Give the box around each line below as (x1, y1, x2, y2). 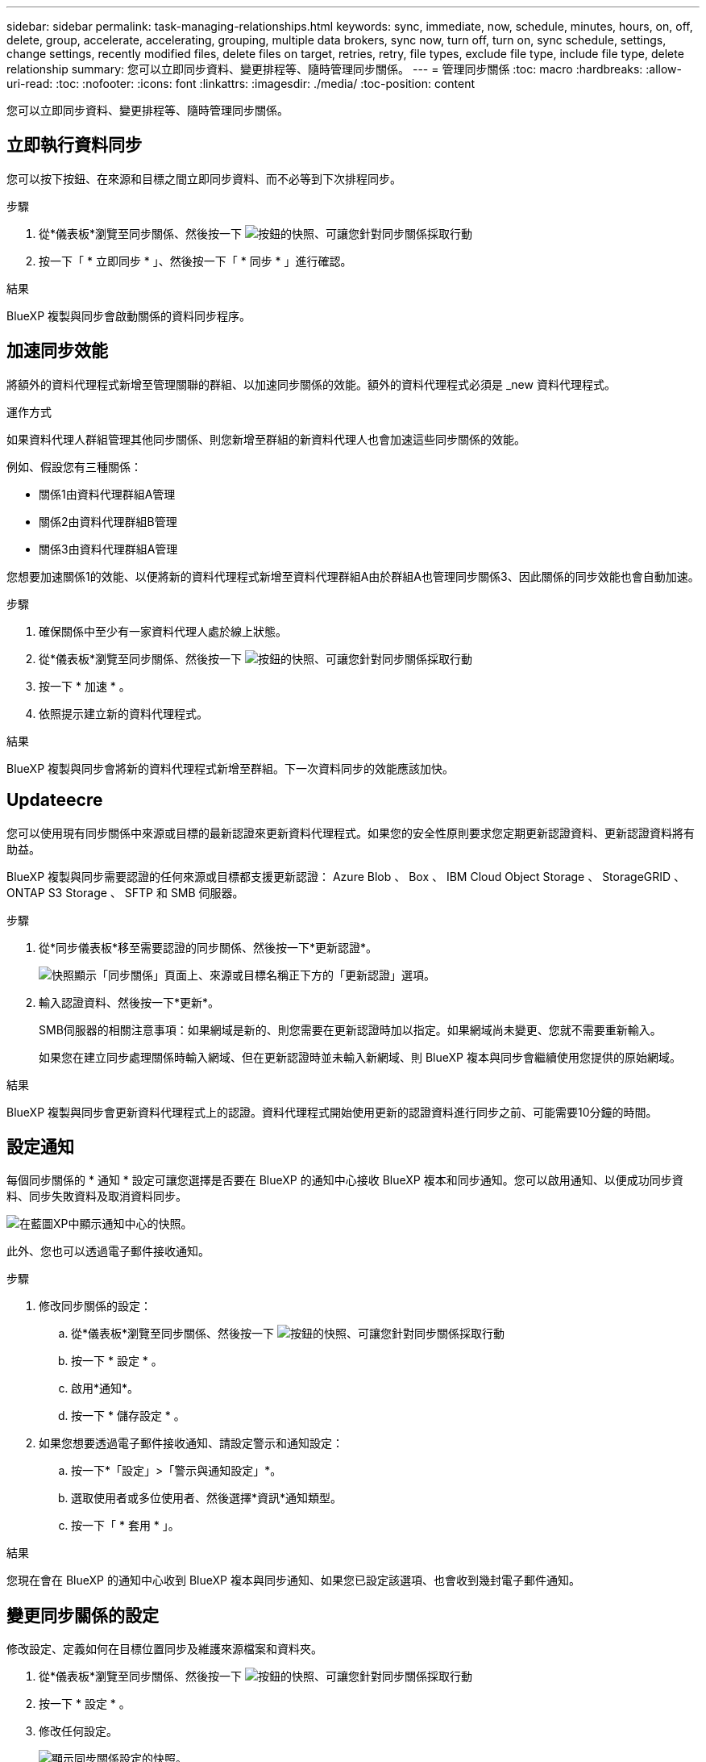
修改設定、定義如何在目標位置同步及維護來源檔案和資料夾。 (6, 1642, 322, 1656)
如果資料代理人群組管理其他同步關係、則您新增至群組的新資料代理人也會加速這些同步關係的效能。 (6, 432, 525, 446)
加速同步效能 (6, 340, 108, 361)
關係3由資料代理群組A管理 (39, 541, 178, 556)
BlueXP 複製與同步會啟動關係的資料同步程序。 (6, 308, 251, 323)
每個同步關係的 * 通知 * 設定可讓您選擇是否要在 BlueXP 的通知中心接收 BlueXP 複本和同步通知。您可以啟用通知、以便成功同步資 (6, 1173, 683, 1188)
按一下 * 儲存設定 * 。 (71, 1409, 185, 1423)
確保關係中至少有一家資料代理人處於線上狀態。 (39, 624, 287, 638)
